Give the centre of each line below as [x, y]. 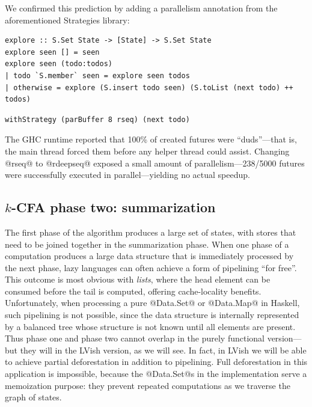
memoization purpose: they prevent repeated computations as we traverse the [148, 385]
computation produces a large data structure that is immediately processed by [149, 256]
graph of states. [33, 397]
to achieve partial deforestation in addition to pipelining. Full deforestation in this [156, 362]
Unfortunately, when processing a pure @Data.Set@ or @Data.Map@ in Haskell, [152, 303]
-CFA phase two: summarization [113, 207]
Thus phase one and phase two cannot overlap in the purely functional [135, 338]
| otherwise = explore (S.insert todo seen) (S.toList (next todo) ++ [149, 87]
